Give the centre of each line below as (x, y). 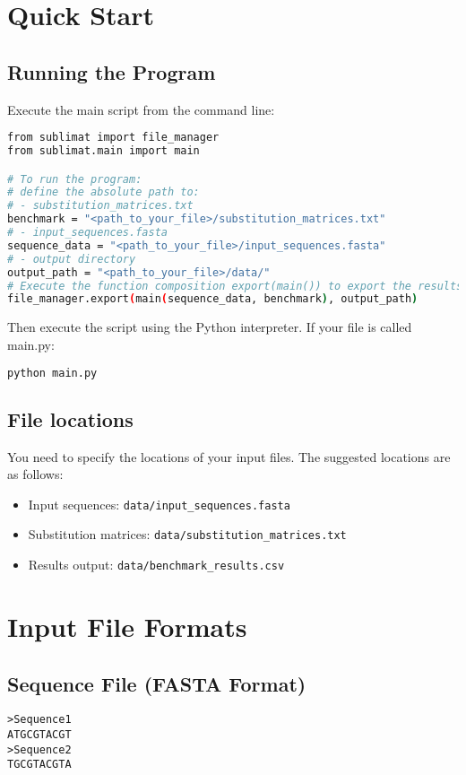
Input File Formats (127, 626)
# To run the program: (75, 179)
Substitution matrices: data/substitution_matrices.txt (187, 534)
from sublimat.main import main (104, 151)
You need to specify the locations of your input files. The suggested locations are (229, 456)
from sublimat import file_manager (113, 138)
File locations (70, 418)
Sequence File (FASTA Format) (157, 683)
